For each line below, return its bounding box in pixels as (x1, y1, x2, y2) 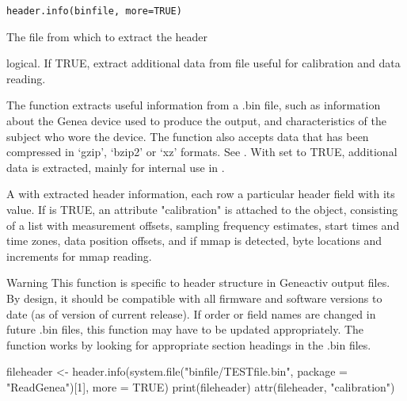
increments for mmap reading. (6, 247, 152, 264)
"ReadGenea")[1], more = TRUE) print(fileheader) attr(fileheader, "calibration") (6, 378, 395, 395)
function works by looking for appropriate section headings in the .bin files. (6, 336, 371, 353)
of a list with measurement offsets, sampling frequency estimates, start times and (6, 216, 400, 233)
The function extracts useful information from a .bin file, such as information (6, 97, 381, 113)
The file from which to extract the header (6, 28, 208, 44)
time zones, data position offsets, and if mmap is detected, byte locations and (6, 232, 382, 249)
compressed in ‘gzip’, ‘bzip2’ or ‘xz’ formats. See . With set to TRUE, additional (6, 143, 397, 160)
